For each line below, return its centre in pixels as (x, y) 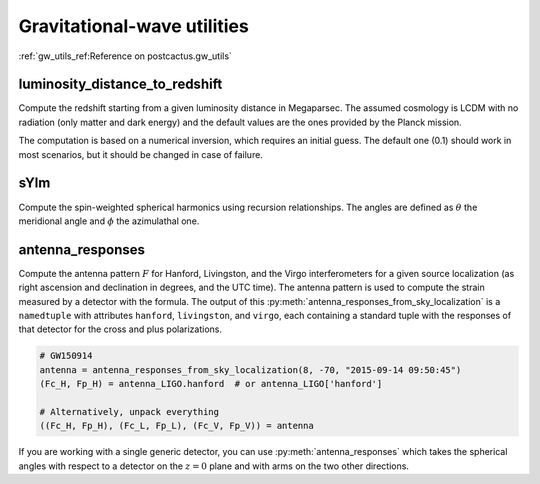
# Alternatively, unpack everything (129, 411)
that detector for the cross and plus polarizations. (120, 329)
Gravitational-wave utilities (133, 26)
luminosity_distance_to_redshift (120, 84)
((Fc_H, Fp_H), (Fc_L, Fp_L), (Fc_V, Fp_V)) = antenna (176, 426)
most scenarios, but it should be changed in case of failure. (141, 154)
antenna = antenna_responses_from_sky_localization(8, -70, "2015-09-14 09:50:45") (250, 369)
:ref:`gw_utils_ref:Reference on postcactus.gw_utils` (125, 56)
